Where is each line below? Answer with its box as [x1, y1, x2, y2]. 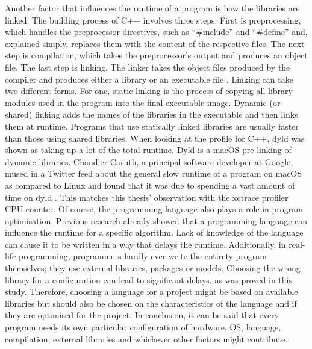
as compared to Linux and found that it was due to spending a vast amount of [5, 178, 295, 191]
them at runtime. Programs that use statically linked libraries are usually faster [5, 119, 299, 132]
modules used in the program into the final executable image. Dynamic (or [5, 96, 281, 108]
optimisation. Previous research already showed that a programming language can [5, 214, 308, 227]
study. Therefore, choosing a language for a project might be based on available [5, 285, 298, 298]
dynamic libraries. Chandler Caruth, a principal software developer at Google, [5, 155, 293, 168]
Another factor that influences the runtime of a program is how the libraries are [5, 2, 300, 14]
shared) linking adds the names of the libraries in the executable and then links [5, 108, 298, 121]
